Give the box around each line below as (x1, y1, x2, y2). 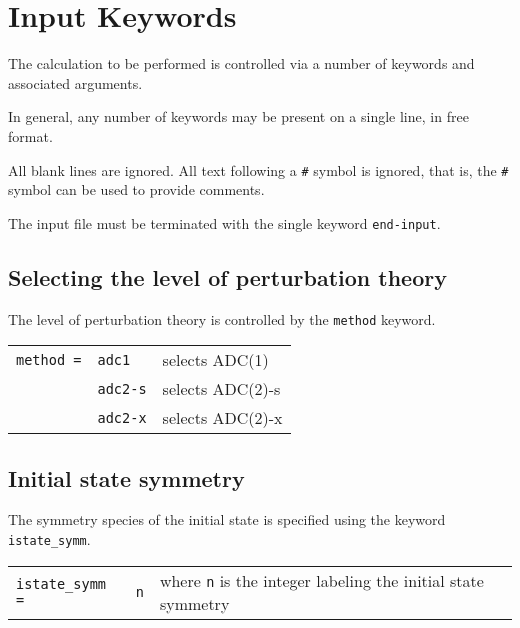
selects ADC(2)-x (162, 406, 283, 430)
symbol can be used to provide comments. (8, 179, 265, 200)
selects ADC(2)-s (162, 377, 281, 401)
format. (8, 125, 53, 146)
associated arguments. (8, 72, 143, 93)
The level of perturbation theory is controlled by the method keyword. (8, 308, 436, 329)
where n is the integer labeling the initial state (159, 568, 484, 592)
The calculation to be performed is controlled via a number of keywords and (8, 53, 475, 74)
